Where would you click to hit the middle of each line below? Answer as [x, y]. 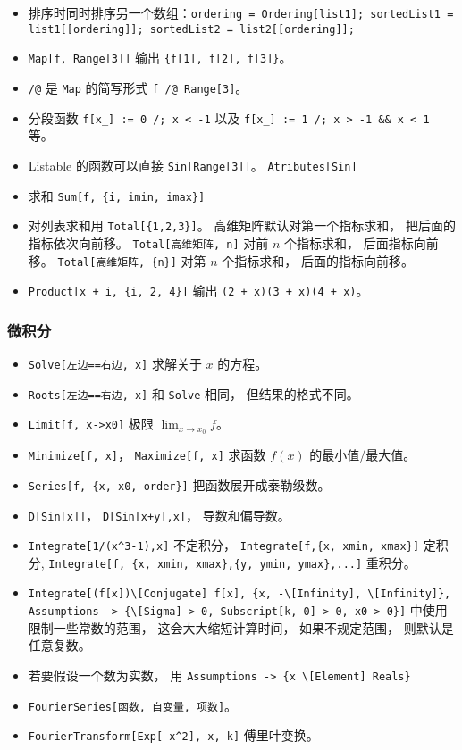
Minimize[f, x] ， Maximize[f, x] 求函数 [147, 455]
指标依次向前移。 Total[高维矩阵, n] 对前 [148, 242]
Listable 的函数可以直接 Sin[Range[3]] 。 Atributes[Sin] [193, 165]
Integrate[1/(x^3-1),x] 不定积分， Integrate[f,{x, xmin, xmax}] [224, 545]
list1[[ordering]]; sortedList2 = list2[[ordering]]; [191, 29]
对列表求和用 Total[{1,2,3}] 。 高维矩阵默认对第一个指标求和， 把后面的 [242, 225]
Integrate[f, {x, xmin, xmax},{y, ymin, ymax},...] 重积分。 [232, 562]
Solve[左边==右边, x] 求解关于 [115, 364]
